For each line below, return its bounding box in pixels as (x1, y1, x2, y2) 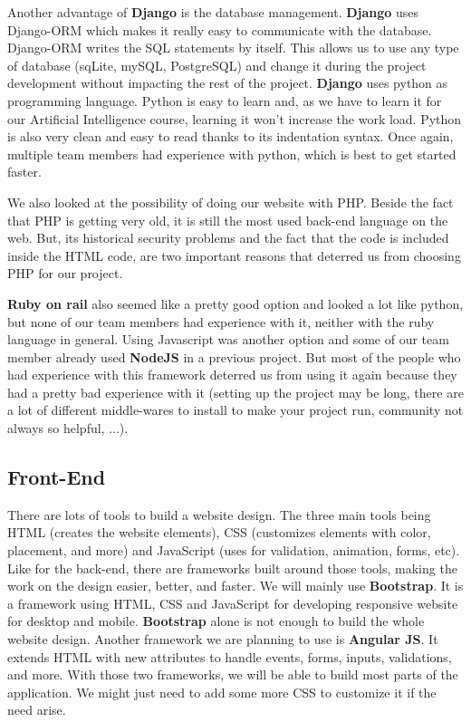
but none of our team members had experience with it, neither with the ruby (7, 312, 435, 331)
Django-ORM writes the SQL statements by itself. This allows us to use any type (7, 38, 459, 57)
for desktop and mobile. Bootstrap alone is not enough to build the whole (7, 611, 425, 631)
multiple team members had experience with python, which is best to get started (7, 144, 457, 163)
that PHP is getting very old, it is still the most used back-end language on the (7, 210, 448, 229)
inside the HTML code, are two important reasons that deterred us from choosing (7, 245, 461, 265)
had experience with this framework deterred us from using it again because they (7, 365, 457, 384)
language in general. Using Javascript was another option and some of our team (7, 330, 449, 349)
